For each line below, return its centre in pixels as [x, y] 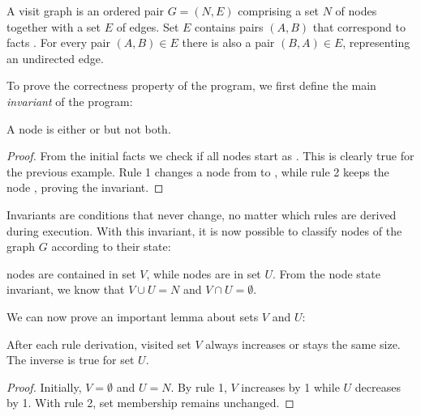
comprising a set [279, 11]
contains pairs [229, 26]
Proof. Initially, [44, 386]
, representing [376, 42]
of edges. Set [148, 26]
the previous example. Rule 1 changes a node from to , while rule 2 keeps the [198, 171]
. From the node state [326, 273]
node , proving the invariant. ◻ [85, 187]
